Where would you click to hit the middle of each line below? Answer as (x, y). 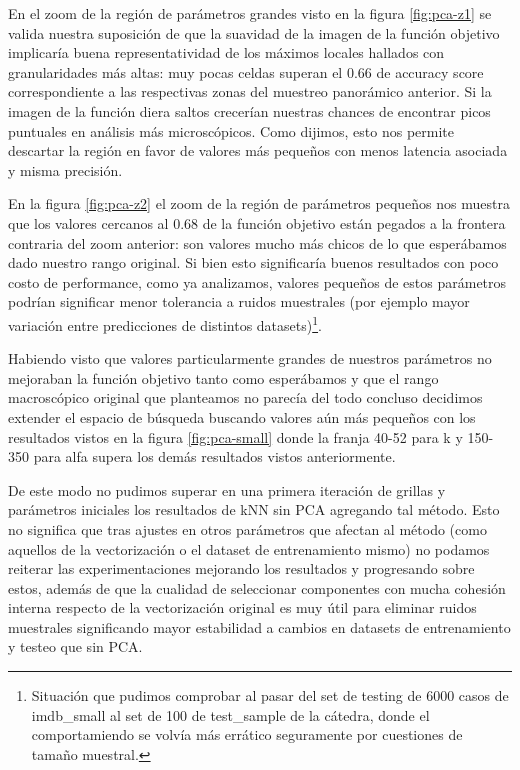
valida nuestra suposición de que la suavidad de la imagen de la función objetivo (254, 32)
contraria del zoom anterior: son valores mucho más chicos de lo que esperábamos (257, 242)
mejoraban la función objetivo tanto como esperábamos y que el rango (223, 377)
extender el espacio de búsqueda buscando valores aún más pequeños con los (242, 416)
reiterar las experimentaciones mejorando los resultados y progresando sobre (241, 568)
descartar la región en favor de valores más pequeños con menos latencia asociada (258, 150)
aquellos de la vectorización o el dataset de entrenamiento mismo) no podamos (249, 548)
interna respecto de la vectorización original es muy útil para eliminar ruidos (242, 607)
